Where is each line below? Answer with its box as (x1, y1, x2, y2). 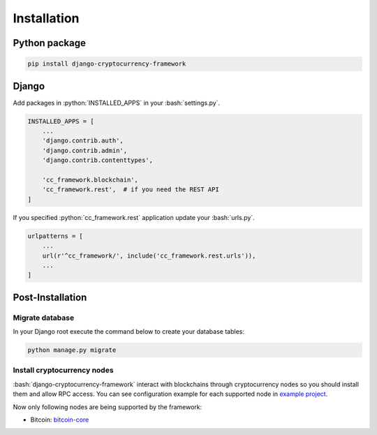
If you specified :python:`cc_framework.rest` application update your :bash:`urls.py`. (13, 213, 255, 221)
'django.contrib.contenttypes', (42, 156, 154, 164)
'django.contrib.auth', (42, 137, 124, 145)
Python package (13, 37, 87, 49)
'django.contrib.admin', (42, 147, 128, 154)
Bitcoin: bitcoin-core (30, 415, 89, 424)
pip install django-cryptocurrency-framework (27, 60, 186, 68)
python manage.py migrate (27, 346, 117, 354)
